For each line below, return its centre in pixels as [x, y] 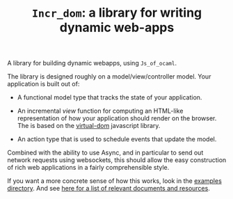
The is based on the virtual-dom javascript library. [89, 126]
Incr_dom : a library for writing [117, 13]
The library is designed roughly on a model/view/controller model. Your [109, 77]
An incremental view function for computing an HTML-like [100, 111]
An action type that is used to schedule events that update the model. [117, 139]
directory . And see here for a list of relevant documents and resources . [109, 189]
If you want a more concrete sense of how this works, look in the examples [115, 181]
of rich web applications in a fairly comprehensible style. [88, 168]
